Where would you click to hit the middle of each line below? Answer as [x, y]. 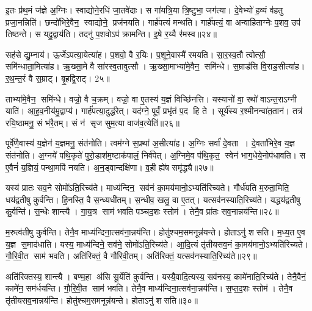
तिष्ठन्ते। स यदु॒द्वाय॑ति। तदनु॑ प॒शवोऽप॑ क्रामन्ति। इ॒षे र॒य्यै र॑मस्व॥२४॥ [111, 34]
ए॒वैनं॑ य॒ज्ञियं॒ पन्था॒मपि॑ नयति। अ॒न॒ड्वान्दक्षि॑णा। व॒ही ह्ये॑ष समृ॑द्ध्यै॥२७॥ [110, 167]
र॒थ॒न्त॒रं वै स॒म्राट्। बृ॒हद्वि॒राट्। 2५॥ [58, 78]
